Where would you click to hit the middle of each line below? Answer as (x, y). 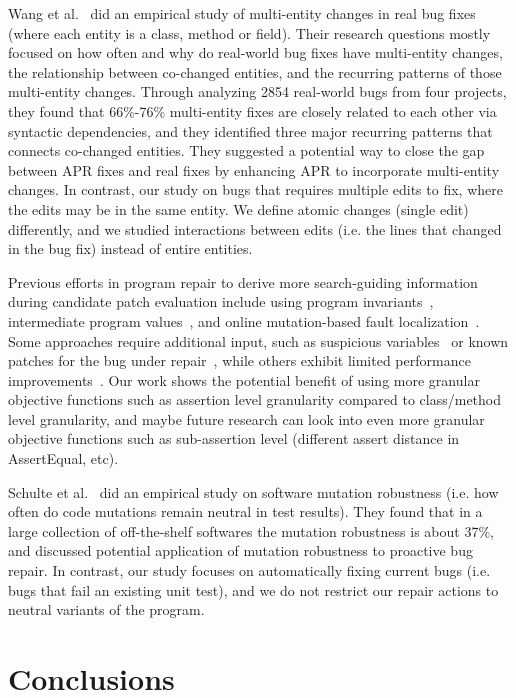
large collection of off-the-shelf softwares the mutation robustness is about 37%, (251, 530)
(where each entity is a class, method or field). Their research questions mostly (249, 32)
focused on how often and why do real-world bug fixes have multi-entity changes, (255, 52)
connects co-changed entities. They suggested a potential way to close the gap (246, 150)
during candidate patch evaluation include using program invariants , (221, 301)
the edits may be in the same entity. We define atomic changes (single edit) (238, 208)
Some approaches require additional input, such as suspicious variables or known (258, 340)
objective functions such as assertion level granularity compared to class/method (255, 399)
